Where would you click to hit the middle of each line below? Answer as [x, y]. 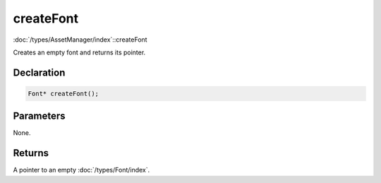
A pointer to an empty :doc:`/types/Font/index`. [81, 170]
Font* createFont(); [63, 93]
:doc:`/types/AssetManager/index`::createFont [80, 40]
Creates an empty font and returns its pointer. [79, 52]
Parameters [39, 116]
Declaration [39, 72]
